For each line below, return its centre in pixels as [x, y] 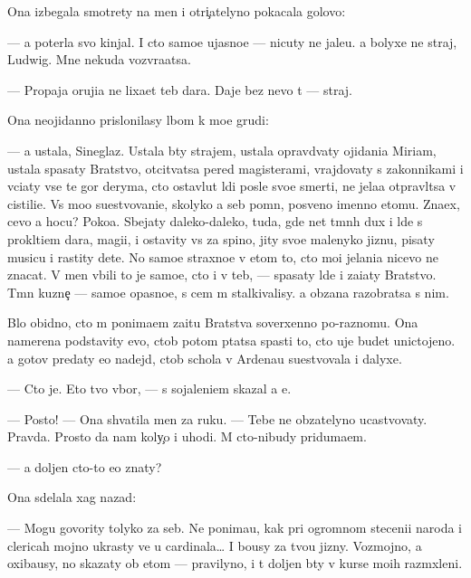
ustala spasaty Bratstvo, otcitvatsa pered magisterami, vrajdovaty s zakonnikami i [235, 168]
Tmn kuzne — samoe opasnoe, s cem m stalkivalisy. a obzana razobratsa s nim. [228, 292]
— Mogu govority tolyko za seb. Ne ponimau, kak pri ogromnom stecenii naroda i [235, 528]
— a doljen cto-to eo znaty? [85, 466]
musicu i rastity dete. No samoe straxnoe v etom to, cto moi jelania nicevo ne [223, 256]
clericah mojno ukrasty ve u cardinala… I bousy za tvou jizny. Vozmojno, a [215, 545]
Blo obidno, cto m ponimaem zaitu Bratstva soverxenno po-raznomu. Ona [213, 322]
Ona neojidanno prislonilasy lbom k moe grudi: [138, 120]
